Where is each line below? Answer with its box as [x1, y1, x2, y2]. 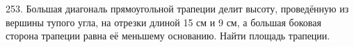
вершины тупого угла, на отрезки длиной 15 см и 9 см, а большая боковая [6, 15, 321, 29]
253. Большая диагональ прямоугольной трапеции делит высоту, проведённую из [6, 1, 349, 15]
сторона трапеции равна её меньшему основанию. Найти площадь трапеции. [6, 28, 330, 43]
